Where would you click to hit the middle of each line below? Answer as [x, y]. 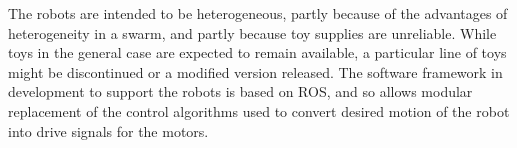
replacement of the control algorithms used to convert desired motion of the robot [259, 110]
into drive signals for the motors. [108, 130]
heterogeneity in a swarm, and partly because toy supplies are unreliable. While [252, 32]
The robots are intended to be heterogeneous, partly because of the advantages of [258, 13]
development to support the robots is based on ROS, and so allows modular [240, 91]
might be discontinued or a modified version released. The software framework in [255, 71]
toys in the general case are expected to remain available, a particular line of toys [257, 52]
